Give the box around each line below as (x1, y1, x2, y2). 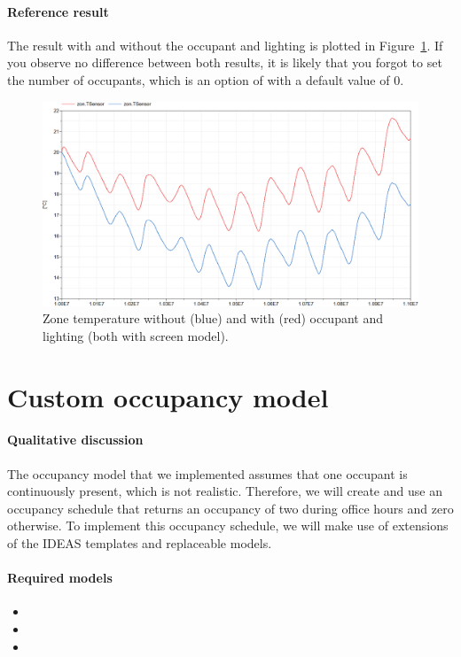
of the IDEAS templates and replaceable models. (7, 533, 272, 552)
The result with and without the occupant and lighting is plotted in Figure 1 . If (7, 35, 443, 54)
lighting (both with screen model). (43, 326, 229, 344)
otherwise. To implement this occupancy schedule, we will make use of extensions (7, 516, 449, 535)
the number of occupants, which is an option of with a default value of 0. (7, 70, 404, 89)
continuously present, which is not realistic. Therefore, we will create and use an (7, 482, 442, 500)
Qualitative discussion (7, 430, 144, 449)
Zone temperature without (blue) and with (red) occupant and (43, 309, 383, 328)
